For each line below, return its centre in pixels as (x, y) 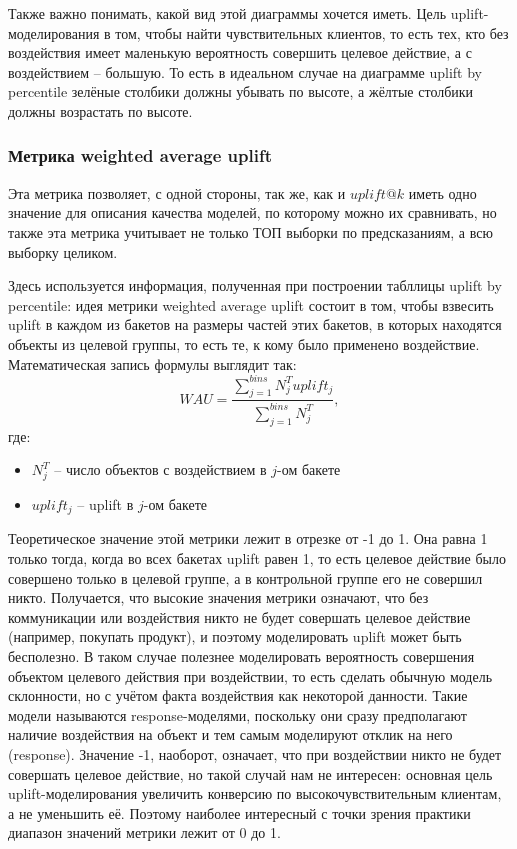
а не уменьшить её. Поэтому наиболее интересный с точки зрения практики (239, 812)
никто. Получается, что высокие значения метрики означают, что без (218, 597)
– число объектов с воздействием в (160, 469)
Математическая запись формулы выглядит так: (152, 363)
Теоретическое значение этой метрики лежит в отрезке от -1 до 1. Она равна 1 (248, 538)
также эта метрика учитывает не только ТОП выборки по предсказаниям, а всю (250, 231)
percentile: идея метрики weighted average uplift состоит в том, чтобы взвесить (251, 304)
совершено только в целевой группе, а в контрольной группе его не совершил (245, 577)
